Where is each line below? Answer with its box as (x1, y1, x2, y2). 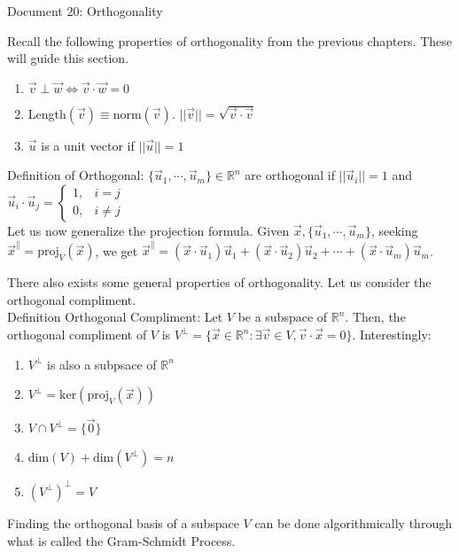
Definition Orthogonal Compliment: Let (7, 308, 223, 326)
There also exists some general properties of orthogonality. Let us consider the (7, 273, 432, 292)
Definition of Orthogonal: (7, 166, 144, 184)
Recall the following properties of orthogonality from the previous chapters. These (7, 31, 453, 50)
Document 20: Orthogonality (7, 2, 163, 19)
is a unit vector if (41, 136, 135, 154)
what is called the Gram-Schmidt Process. (7, 531, 236, 549)
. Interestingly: (352, 325, 432, 344)
